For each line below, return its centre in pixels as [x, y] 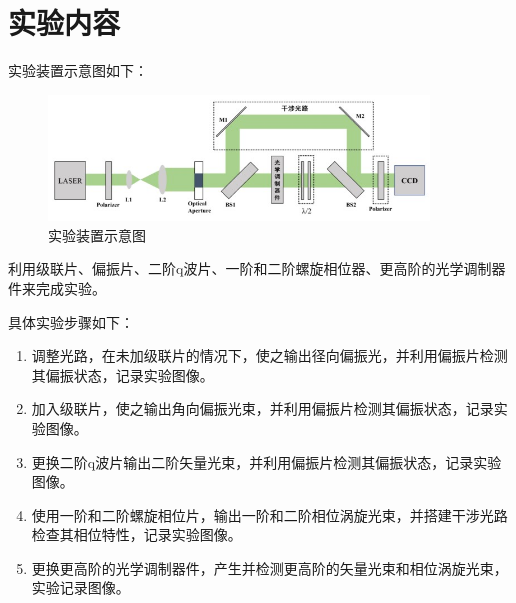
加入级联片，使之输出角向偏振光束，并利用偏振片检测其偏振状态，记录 [262, 408]
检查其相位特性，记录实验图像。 [136, 534]
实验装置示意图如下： [78, 70]
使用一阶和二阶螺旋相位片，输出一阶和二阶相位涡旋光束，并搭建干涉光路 [269, 514]
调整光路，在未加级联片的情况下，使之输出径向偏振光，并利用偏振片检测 [269, 355]
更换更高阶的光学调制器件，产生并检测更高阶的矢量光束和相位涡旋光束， [269, 567]
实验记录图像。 [80, 587]
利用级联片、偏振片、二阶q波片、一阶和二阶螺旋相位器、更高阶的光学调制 [250, 268]
